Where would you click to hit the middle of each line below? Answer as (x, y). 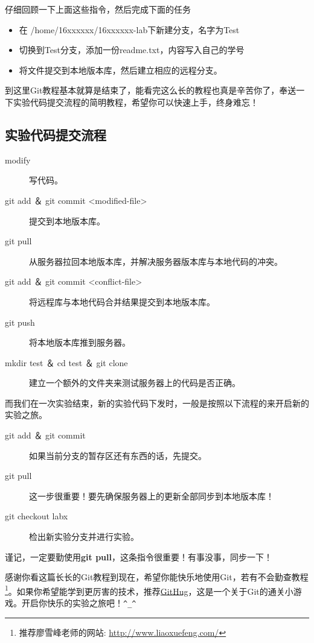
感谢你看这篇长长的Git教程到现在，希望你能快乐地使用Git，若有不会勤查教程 (157, 577)
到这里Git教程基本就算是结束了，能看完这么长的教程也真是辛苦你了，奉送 (151, 90)
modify (18, 160)
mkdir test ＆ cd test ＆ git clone (66, 362)
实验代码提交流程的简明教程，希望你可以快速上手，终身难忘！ (136, 102)
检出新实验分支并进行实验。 (84, 537)
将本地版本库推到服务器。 (80, 342)
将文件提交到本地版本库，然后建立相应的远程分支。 (120, 70)
